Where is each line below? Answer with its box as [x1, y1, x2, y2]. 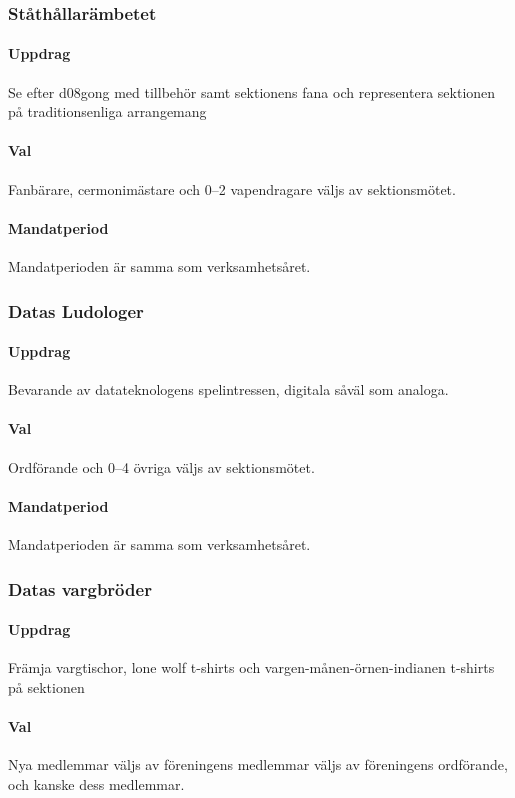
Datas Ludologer [8, 298, 144, 323]
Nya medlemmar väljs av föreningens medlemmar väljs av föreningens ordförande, [8, 754, 508, 775]
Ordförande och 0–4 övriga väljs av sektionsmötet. [8, 456, 315, 477]
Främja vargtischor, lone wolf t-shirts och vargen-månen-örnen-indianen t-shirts [8, 657, 495, 678]
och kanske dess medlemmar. [8, 773, 185, 794]
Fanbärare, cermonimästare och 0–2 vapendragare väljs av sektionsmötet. [8, 178, 456, 199]
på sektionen [8, 676, 85, 697]
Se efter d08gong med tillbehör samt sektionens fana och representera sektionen [8, 81, 496, 102]
